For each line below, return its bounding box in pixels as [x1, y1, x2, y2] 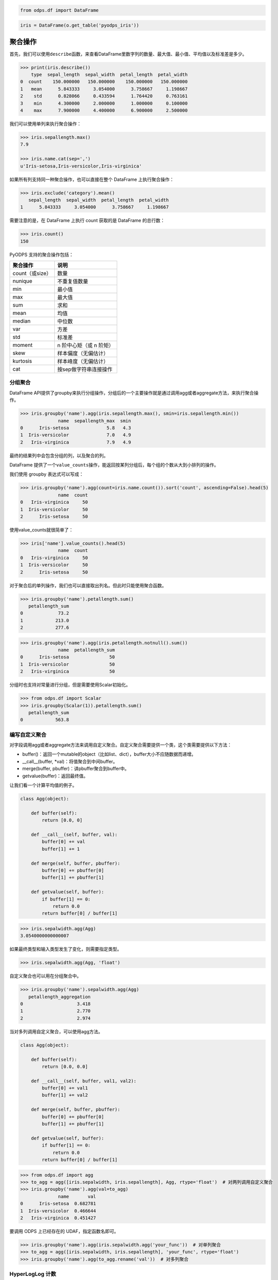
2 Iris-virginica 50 [20, 669, 115, 674]
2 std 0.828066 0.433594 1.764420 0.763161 [20, 93, 188, 99]
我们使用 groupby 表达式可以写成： [9, 471, 84, 477]
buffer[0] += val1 [41, 1085, 88, 1091]
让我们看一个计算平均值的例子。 [9, 782, 77, 788]
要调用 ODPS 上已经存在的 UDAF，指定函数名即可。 [9, 1228, 119, 1234]
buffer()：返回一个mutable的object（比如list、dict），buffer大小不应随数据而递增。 [22, 751, 197, 757]
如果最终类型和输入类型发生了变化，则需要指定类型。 [9, 946, 122, 952]
